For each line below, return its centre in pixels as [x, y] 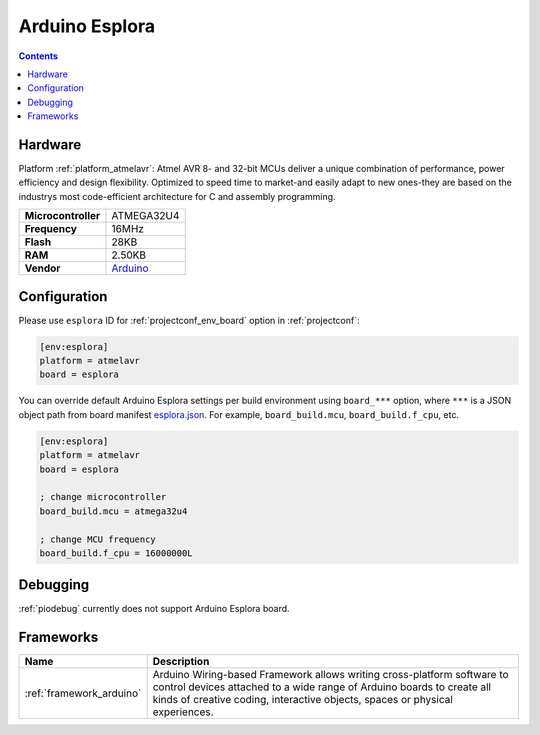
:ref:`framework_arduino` [83, 693]
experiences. [183, 712]
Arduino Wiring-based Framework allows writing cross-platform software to [330, 675]
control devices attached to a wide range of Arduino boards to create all [322, 687]
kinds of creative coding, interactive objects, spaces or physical [303, 700]
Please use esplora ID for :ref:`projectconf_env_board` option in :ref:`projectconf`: [189, 320]
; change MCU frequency [98, 539]
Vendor [42, 268]
